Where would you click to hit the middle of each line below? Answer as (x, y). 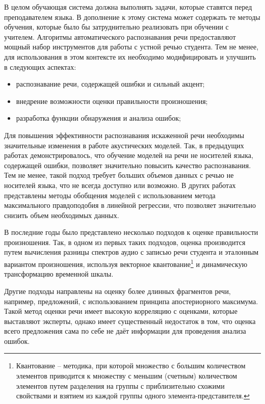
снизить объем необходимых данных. (62, 215)
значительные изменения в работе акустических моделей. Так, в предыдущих (124, 145)
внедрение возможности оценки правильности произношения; (112, 101)
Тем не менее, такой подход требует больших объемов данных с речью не (119, 175)
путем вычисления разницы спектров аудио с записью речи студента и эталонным (131, 252)
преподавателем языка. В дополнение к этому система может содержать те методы (132, 17)
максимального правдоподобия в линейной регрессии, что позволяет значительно (130, 205)
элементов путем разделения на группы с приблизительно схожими (120, 385)
